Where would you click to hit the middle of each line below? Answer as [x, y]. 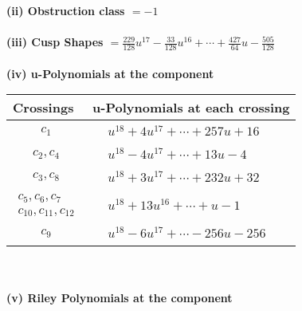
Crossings [43, 108]
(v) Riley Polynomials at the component [120, 297]
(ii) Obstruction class [66, 10]
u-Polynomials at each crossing [191, 108]
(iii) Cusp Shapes [55, 42]
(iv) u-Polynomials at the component [110, 73]
